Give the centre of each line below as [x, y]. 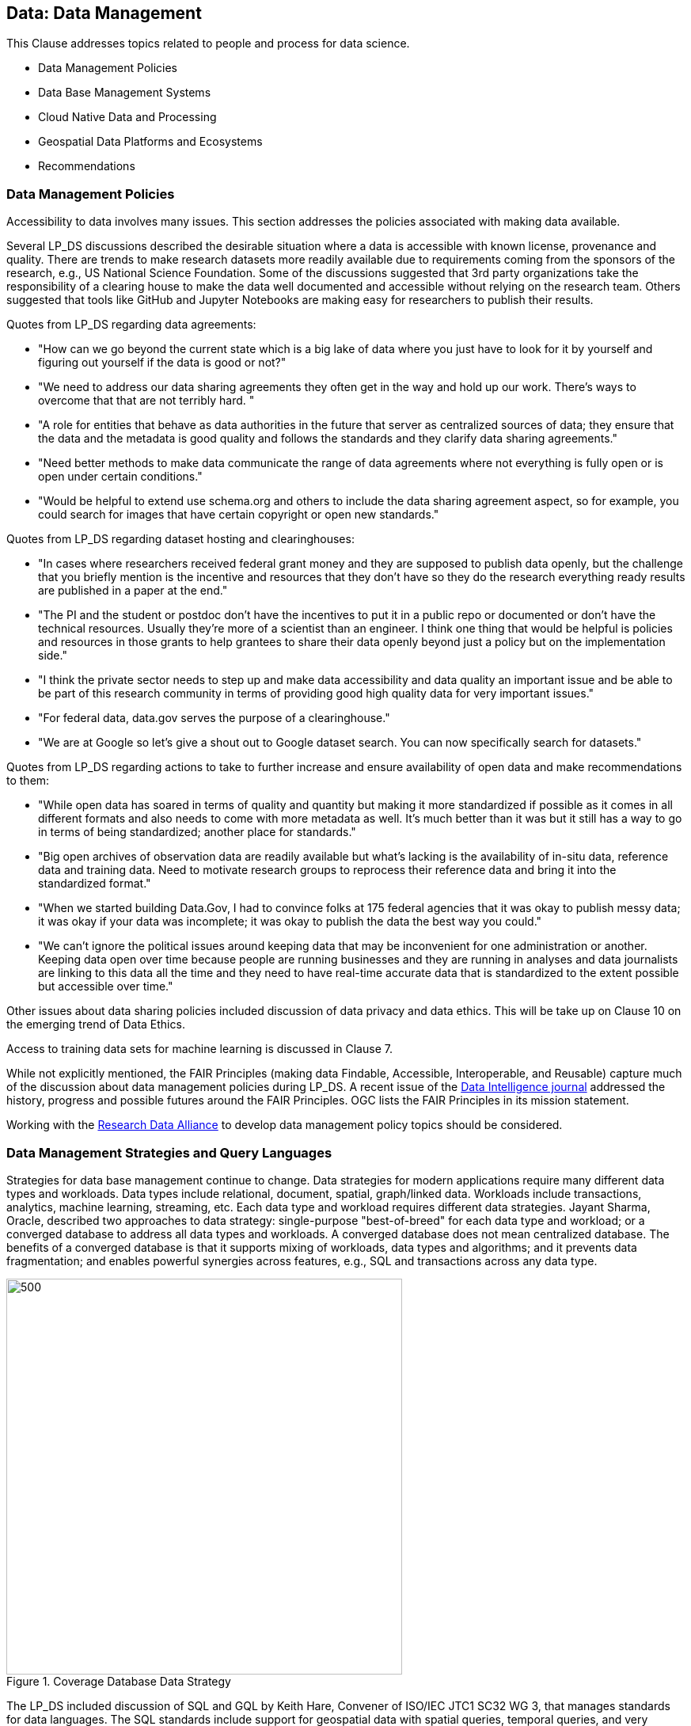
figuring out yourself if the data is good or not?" [162, 363]
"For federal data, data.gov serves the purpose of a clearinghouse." [214, 718]
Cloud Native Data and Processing [127, 117]
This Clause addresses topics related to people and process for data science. [208, 44]
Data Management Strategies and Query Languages [169, 1152]
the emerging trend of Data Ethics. [96, 1025]
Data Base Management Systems [125, 93]
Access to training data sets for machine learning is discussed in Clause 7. [199, 1049]
